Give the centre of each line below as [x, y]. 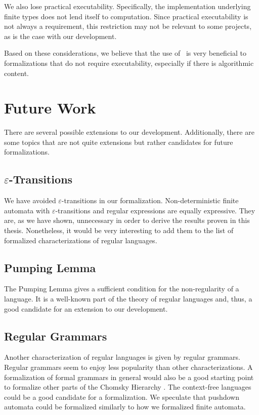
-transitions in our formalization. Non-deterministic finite [150, 200]
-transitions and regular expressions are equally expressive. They [155, 210]
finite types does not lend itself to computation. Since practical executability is [126, 16]
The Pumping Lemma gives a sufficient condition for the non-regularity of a [122, 289]
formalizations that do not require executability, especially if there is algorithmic [129, 63]
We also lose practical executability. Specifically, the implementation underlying [127, 6]
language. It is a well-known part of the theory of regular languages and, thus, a [128, 299]
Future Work [50, 108]
